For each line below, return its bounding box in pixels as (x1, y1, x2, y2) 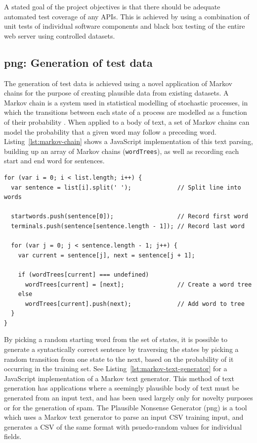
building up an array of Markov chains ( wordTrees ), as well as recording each (4, 146, 239, 156)
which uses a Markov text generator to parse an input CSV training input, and (4, 412, 244, 422)
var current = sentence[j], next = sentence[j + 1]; (18, 251, 195, 259)
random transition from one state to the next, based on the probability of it (4, 353, 234, 364)
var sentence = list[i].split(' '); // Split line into (11, 184, 241, 191)
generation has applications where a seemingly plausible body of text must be (4, 383, 239, 393)
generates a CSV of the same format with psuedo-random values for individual (4, 421, 242, 432)
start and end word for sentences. (4, 155, 105, 166)
